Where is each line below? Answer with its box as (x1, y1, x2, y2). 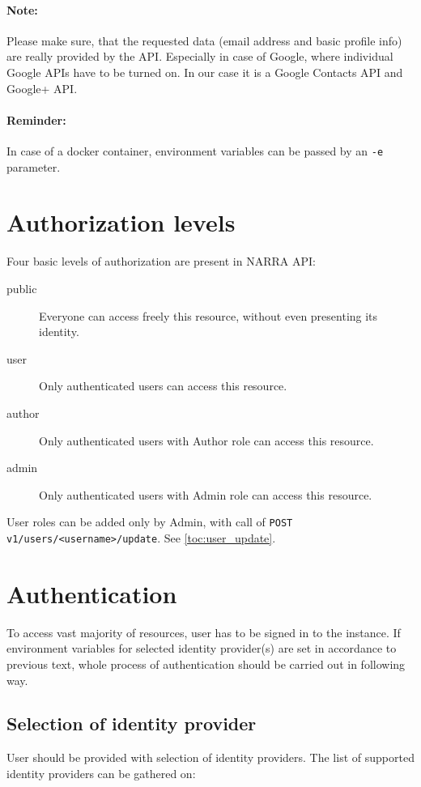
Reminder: (6, 111, 66, 128)
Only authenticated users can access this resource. (39, 377, 287, 394)
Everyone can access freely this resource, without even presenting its (39, 307, 378, 324)
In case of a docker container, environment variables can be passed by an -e (6, 142, 384, 159)
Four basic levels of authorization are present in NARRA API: (6, 253, 316, 270)
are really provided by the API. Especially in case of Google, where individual (6, 48, 393, 65)
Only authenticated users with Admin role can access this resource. (39, 486, 372, 503)
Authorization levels (6, 206, 236, 239)
